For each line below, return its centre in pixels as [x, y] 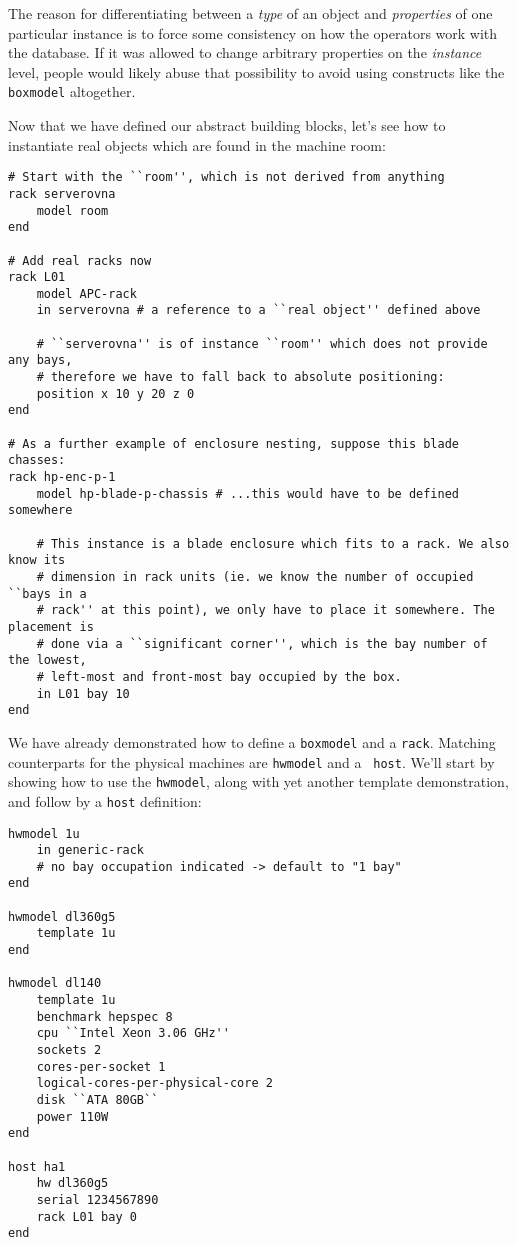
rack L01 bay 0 [86, 1216]
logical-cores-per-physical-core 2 [154, 1083]
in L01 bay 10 [83, 693]
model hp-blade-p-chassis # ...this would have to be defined [248, 493]
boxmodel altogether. [72, 91]
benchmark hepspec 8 [104, 1016]
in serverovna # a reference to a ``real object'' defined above [258, 310]
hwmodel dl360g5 [62, 916]
